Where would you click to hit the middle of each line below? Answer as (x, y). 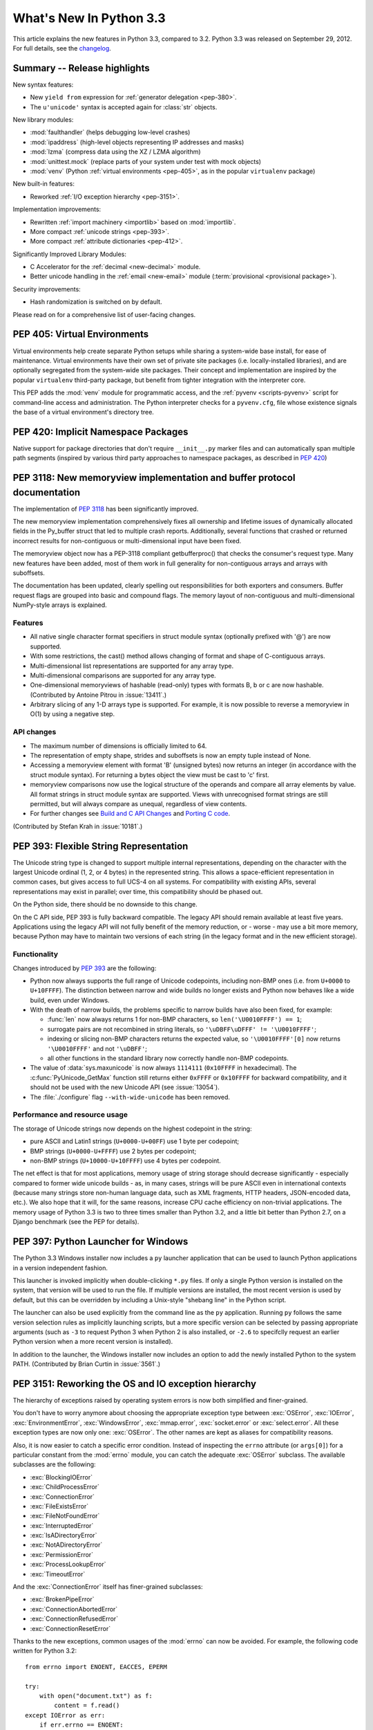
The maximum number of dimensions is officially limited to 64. (118, 746)
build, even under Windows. (70, 1000)
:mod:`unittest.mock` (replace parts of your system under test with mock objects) (146, 161)
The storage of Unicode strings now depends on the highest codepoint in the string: (132, 1129)
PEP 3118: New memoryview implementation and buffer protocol (154, 478)
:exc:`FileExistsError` (59, 1506)
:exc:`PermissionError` (61, 1554)
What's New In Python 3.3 (89, 18)
